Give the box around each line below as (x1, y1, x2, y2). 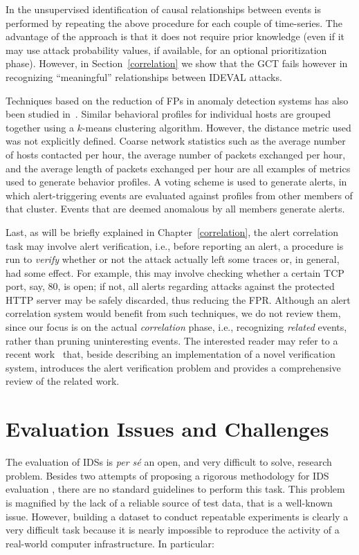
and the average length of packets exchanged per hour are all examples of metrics (6, 161, 351, 175)
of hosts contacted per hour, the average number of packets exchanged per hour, (6, 147, 346, 161)
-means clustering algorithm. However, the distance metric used (82, 120, 351, 134)
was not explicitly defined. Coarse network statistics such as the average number (6, 134, 346, 148)
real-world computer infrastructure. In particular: (6, 536, 214, 550)
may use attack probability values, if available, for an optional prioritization (6, 42, 327, 57)
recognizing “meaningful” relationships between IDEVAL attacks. (6, 69, 282, 84)
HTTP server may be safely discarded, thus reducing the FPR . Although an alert (6, 292, 351, 307)
